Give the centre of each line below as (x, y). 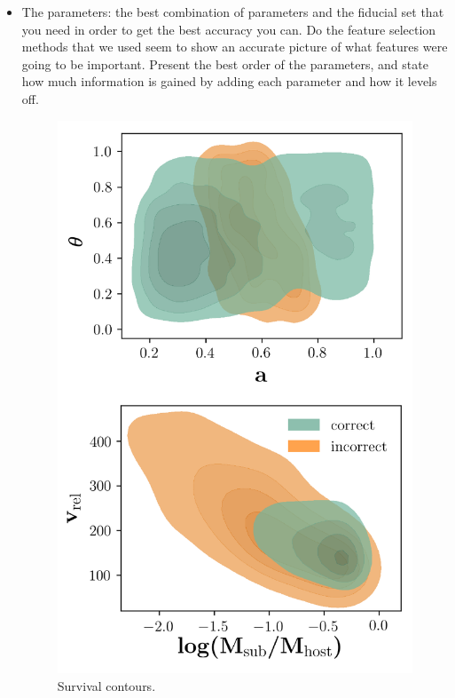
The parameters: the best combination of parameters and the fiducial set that (233, 12)
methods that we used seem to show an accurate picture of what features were (235, 47)
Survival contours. (106, 685)
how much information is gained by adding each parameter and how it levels (229, 81)
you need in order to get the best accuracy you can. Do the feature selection (229, 29)
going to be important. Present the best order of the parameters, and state (225, 63)
